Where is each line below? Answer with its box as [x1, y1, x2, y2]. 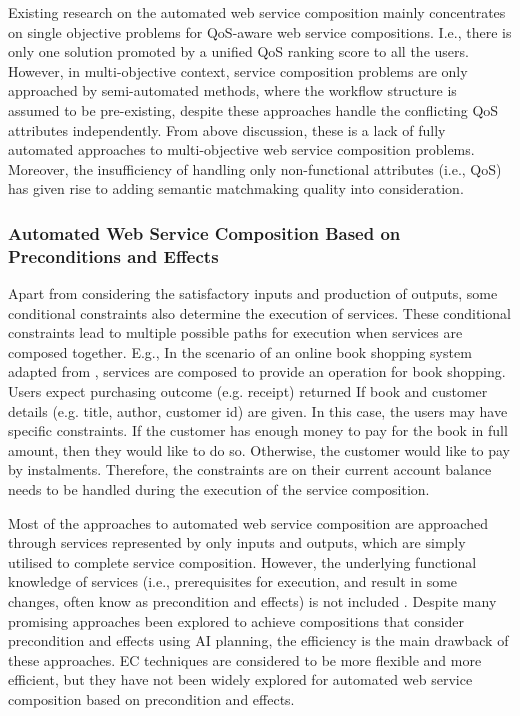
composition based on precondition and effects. [8, 688, 295, 709]
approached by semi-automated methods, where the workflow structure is [8, 80, 457, 101]
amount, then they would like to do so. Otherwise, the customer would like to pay [8, 439, 510, 460]
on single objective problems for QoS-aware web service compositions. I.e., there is [8, 21, 512, 42]
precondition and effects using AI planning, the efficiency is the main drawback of [8, 630, 509, 651]
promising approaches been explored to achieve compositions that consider [8, 610, 464, 631]
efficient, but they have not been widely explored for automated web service [8, 669, 473, 690]
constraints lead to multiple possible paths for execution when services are [8, 322, 463, 343]
